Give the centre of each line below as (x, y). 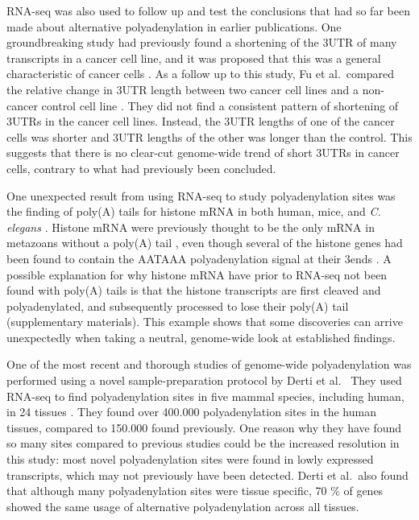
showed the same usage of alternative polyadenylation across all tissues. (183, 506)
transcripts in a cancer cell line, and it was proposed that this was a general (194, 58)
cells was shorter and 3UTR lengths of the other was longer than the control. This (209, 136)
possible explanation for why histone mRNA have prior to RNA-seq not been (197, 274)
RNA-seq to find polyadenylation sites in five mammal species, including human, (205, 396)
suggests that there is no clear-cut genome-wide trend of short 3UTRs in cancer (203, 153)
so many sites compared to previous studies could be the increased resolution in (203, 443)
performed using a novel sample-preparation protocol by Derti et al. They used (204, 380)
